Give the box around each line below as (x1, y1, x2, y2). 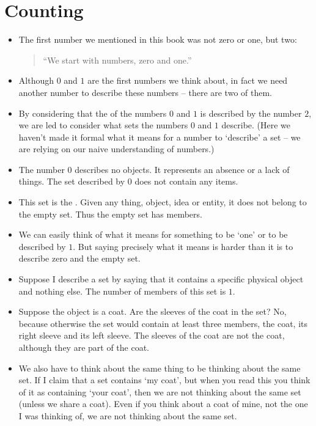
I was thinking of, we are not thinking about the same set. (18, 409, 237, 422)
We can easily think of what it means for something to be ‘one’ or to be (18, 228, 288, 241)
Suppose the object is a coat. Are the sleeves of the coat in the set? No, (18, 305, 287, 318)
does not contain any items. (134, 175, 238, 188)
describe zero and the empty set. (18, 252, 141, 265)
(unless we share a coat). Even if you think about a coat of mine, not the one (18, 397, 308, 410)
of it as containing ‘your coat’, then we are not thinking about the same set (18, 385, 301, 398)
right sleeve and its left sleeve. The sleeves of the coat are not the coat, (18, 329, 285, 342)
